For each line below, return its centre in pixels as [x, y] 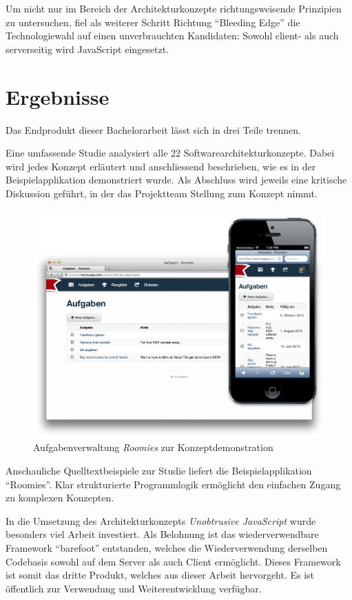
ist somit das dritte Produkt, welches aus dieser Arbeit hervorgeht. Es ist [160, 575]
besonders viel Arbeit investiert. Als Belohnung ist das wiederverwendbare [162, 534]
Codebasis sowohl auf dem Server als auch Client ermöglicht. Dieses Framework [173, 561]
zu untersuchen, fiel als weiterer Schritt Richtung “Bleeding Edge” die [153, 22]
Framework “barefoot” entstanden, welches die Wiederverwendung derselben [167, 547]
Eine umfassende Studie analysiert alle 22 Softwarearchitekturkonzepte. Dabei [170, 153]
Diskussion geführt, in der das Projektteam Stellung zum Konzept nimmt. [162, 193]
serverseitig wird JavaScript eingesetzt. [87, 49]
